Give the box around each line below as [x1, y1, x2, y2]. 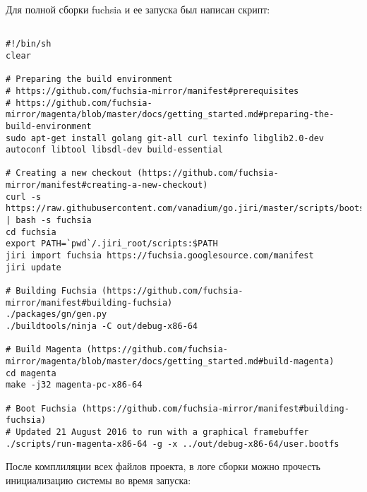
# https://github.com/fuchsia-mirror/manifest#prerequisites [6, 85, 299, 96]
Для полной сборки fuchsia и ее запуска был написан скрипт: [6, 2, 270, 16]
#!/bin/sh [6, 39, 52, 49]
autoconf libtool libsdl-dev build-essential [6, 145, 223, 155]
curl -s [6, 191, 42, 202]
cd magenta [6, 368, 56, 378]
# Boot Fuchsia [6, 403, 77, 414]
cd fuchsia [6, 227, 56, 237]
